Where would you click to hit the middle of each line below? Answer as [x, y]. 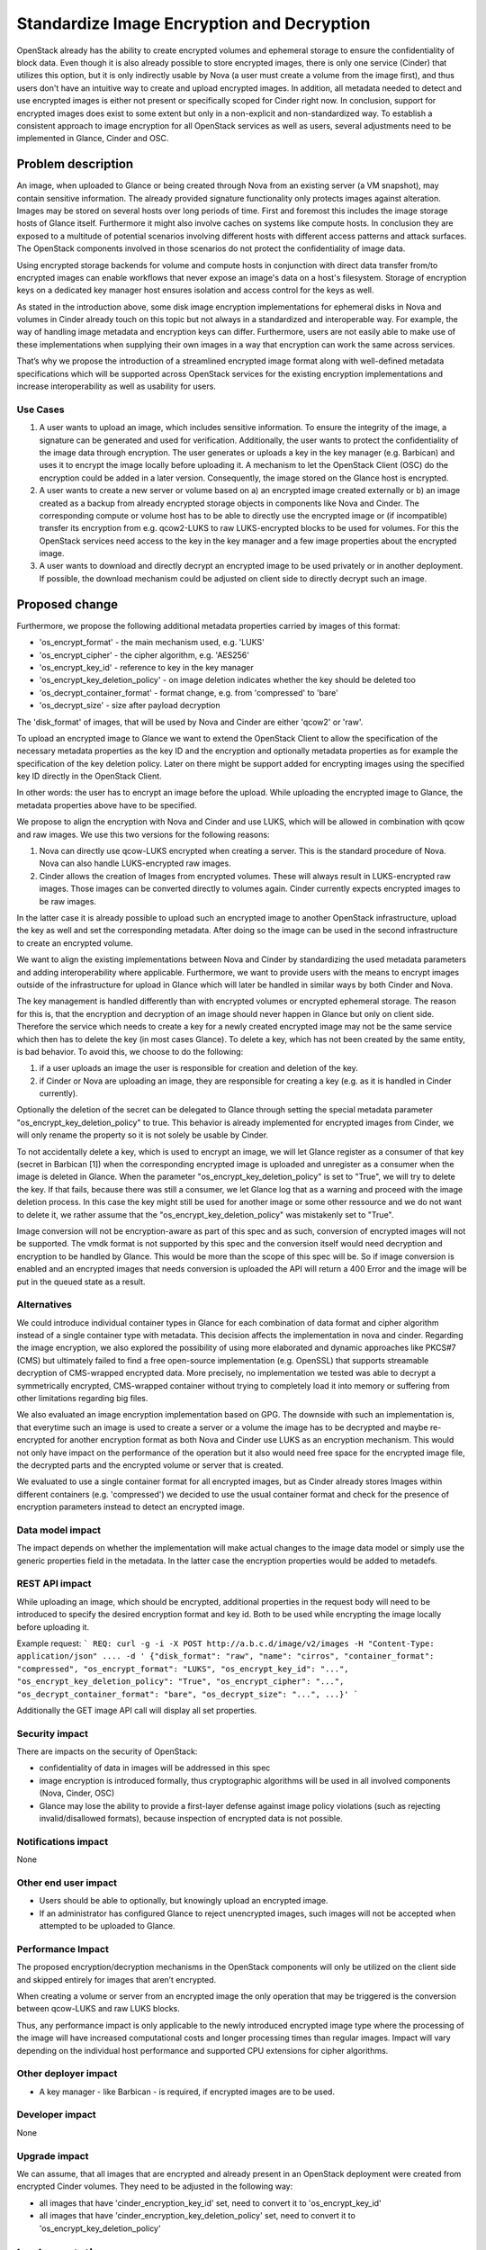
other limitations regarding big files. [82, 1399]
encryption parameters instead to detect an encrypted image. [130, 1507]
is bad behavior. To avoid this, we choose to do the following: [130, 1051]
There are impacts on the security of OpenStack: [107, 1751]
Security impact [53, 1733]
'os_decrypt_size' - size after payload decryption [130, 706]
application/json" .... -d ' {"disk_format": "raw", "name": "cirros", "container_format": [225, 1656]
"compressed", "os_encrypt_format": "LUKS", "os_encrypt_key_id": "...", [183, 1669]
